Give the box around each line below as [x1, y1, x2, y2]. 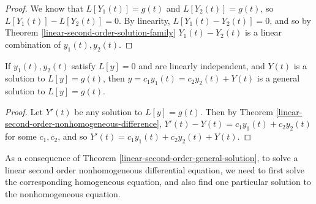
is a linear [244, 26, 282, 39]
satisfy [72, 59, 96, 72]
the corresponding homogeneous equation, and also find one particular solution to [5, 175, 311, 188]
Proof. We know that [5, 2, 83, 14]
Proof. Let [5, 105, 43, 118]
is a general [257, 72, 300, 85]
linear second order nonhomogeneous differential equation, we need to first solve [5, 163, 304, 176]
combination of [5, 37, 61, 50]
